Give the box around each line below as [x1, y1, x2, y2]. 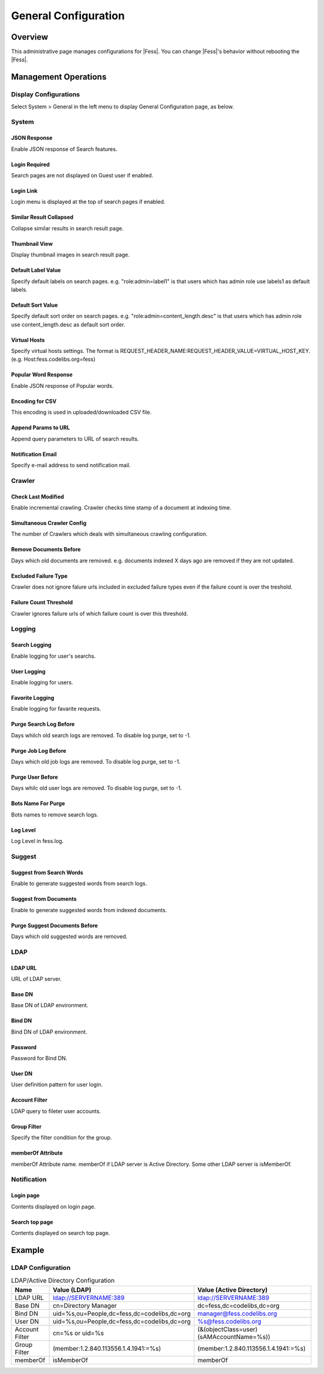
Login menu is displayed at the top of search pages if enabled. [11, 198, 166, 206]
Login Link [11, 187, 38, 194]
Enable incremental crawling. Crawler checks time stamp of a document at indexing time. [11, 504, 232, 511]
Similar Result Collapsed [11, 213, 74, 221]
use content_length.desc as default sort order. [11, 320, 125, 328]
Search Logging [11, 641, 52, 649]
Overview [11, 32, 49, 42]
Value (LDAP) [52, 1286, 92, 1294]
